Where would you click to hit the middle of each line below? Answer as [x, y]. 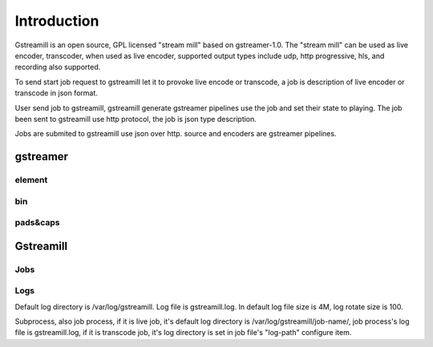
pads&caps [37, 223]
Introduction [57, 21]
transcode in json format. [56, 93]
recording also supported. [58, 67]
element [31, 180]
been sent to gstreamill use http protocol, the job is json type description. [136, 119]
